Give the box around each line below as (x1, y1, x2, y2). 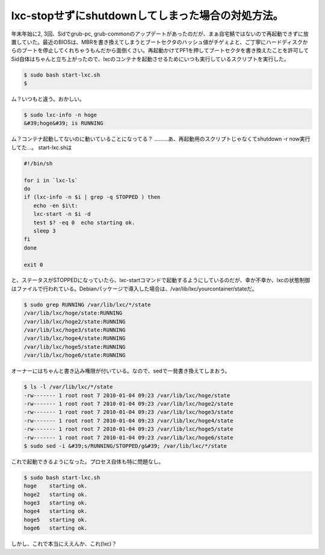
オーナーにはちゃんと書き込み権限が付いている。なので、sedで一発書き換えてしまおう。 (11, 368, 231, 375)
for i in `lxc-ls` (23, 177, 78, 184)
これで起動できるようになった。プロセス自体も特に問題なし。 (11, 458, 164, 465)
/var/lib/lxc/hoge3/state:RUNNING (23, 327, 126, 334)
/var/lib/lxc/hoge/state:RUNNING (23, 310, 123, 316)
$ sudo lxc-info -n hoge (23, 111, 97, 119)
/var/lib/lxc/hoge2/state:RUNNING (23, 318, 126, 325)
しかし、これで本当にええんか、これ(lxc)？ (11, 540, 117, 548)
